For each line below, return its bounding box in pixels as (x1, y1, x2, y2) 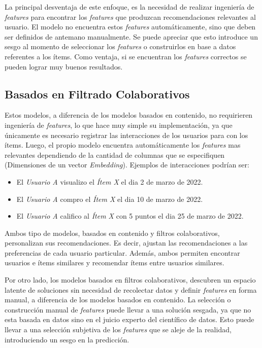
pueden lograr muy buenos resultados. (5, 61, 123, 72)
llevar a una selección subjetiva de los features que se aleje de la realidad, (5, 324, 232, 335)
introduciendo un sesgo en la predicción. (5, 334, 129, 344)
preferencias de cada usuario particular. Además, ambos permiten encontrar (5, 247, 240, 258)
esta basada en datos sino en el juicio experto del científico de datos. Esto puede (5, 314, 254, 325)
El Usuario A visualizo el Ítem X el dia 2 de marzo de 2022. (16, 176, 203, 187)
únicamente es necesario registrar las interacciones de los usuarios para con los (5, 129, 248, 140)
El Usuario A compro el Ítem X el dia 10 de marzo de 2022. (16, 193, 203, 204)
